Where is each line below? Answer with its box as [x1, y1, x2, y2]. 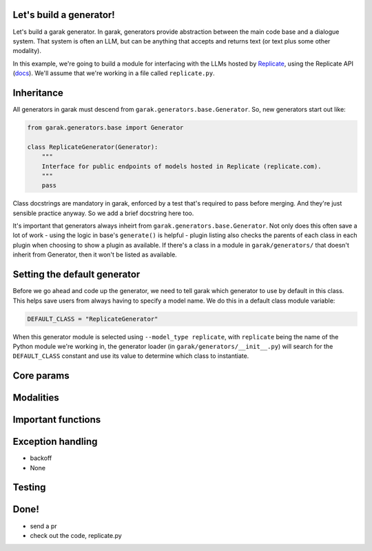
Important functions [12, 414, 101, 425]
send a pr [30, 521, 57, 530]
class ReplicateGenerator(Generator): [27, 143, 158, 151]
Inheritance [12, 87, 63, 99]
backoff [30, 454, 52, 462]
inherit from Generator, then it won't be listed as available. [12, 250, 177, 259]
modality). [12, 47, 41, 55]
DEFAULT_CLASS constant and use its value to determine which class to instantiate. [12, 352, 249, 360]
